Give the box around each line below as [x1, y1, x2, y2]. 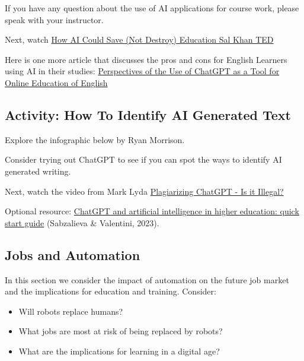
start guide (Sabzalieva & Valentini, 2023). [5, 216, 159, 229]
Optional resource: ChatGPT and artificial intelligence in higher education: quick [5, 205, 299, 217]
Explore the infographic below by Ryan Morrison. [5, 133, 185, 145]
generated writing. [5, 164, 71, 177]
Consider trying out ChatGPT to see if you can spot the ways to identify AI [5, 153, 282, 166]
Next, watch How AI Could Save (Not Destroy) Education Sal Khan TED [5, 33, 274, 46]
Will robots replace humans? [18, 305, 123, 317]
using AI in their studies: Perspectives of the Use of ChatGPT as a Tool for [5, 65, 280, 77]
